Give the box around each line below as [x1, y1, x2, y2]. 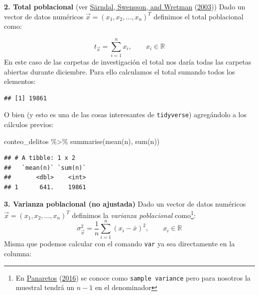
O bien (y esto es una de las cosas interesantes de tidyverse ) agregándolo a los [4, 109, 247, 120]
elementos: [4, 76, 36, 86]
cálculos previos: [4, 119, 54, 129]
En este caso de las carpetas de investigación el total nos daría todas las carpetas [4, 56, 252, 67]
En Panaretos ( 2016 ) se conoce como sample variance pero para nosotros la [15, 272, 251, 283]
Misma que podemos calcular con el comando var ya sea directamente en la [4, 238, 235, 249]
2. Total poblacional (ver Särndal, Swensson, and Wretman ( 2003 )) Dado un [4, 1, 246, 11]
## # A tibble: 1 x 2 [4, 154, 76, 162]
